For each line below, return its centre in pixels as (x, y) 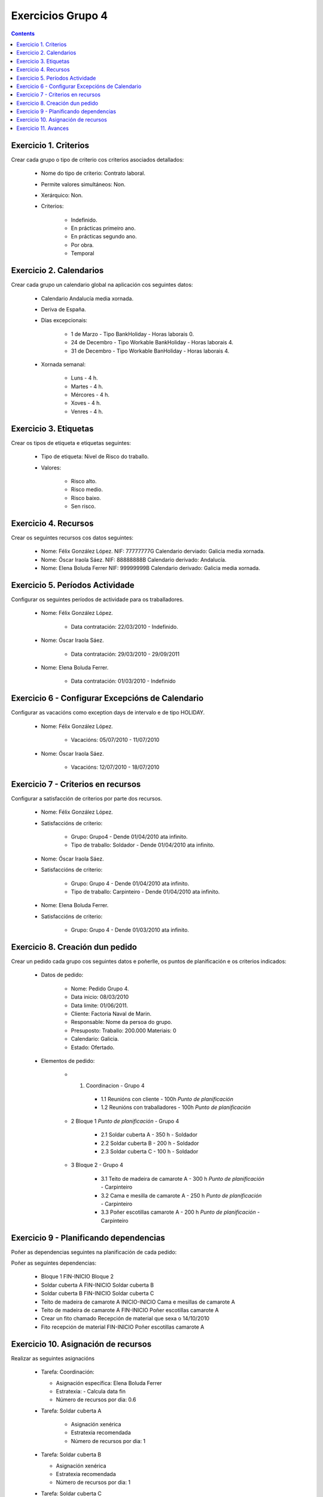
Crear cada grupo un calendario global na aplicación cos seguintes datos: (102, 285)
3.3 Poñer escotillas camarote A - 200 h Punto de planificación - (180, 1212)
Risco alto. (84, 481)
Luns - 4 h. (84, 378)
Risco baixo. (86, 498)
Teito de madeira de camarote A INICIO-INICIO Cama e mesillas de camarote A (138, 1302)
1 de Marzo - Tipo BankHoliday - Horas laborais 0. (132, 334)
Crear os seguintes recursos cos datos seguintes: (72, 538)
